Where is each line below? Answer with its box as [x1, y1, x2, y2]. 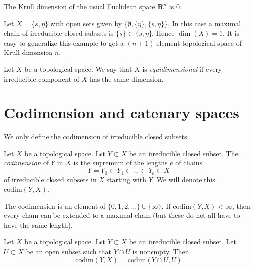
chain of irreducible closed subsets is [4, 28, 114, 38]
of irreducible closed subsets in [4, 174, 97, 184]
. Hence [152, 28, 175, 38]
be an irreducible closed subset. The [129, 148, 238, 158]
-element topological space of [154, 37, 242, 48]
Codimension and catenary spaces [4, 103, 239, 123]
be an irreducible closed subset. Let [129, 236, 236, 247]
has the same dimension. [90, 73, 164, 84]
